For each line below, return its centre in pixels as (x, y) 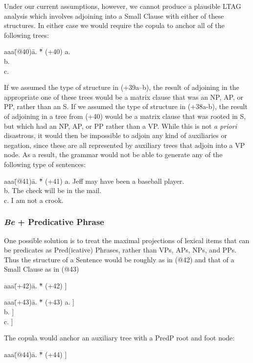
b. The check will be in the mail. (53, 190)
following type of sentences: (45, 164)
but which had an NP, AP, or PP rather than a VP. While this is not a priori (120, 126)
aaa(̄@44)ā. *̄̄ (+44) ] (35, 354)
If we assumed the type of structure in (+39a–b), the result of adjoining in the (122, 87)
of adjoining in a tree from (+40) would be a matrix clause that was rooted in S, (125, 116)
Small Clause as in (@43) (42, 269)
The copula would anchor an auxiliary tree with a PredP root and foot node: (119, 338)
